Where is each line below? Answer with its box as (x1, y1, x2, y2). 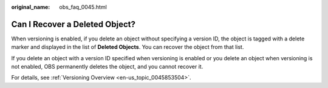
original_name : (11, 4, 50, 10)
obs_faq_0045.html (59, 4, 108, 10)
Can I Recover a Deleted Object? (11, 19, 136, 30)
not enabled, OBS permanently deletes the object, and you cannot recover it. (11, 63, 203, 71)
